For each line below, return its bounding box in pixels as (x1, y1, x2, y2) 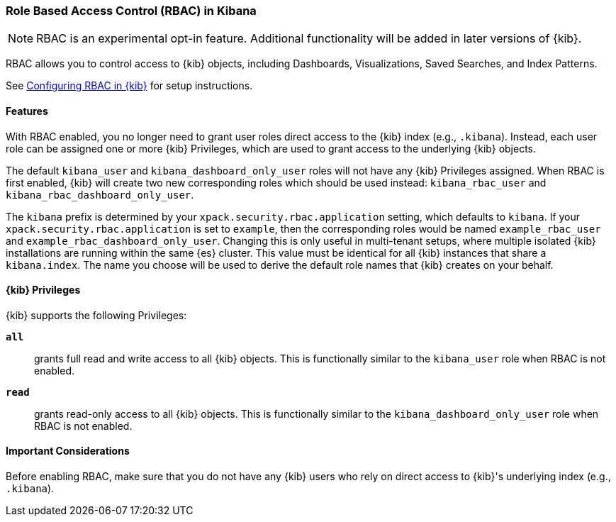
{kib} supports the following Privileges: (6, 309, 187, 321)
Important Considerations (6, 445, 130, 457)
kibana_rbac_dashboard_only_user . (6, 188, 194, 201)
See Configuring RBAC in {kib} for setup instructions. (6, 79, 253, 92)
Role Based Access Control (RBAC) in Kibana (6, 4, 257, 18)
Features (6, 104, 48, 117)
